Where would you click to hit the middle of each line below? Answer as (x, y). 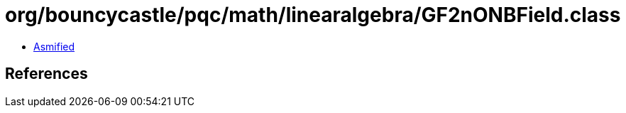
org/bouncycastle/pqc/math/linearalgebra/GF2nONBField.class (313, 15)
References (46, 74)
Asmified (54, 46)
